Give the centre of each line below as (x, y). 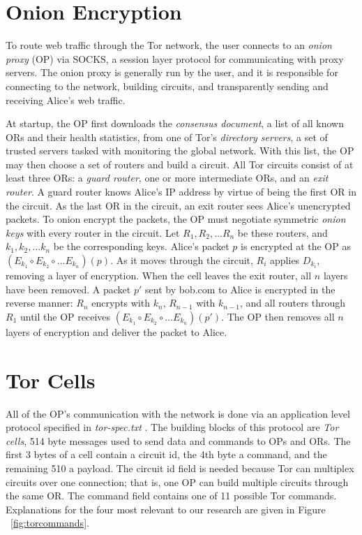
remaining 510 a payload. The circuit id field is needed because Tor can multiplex (180, 468)
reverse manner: (39, 303)
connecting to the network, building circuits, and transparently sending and (167, 86)
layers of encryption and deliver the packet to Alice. (116, 331)
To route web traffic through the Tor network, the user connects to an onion (169, 45)
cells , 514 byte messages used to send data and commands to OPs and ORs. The (178, 440)
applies (285, 260)
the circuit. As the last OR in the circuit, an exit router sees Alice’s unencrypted (178, 205)
